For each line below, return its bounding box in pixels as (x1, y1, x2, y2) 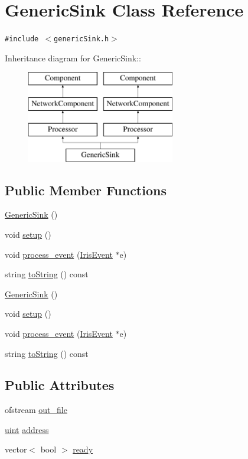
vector (5, 443, 27, 455)
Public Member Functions (5, 181, 167, 199)
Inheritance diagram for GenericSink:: (5, 51, 141, 64)
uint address (5, 423, 49, 435)
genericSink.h (54, 35, 109, 44)
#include (5, 35, 39, 44)
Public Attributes (5, 376, 115, 394)
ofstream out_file (5, 404, 67, 416)
